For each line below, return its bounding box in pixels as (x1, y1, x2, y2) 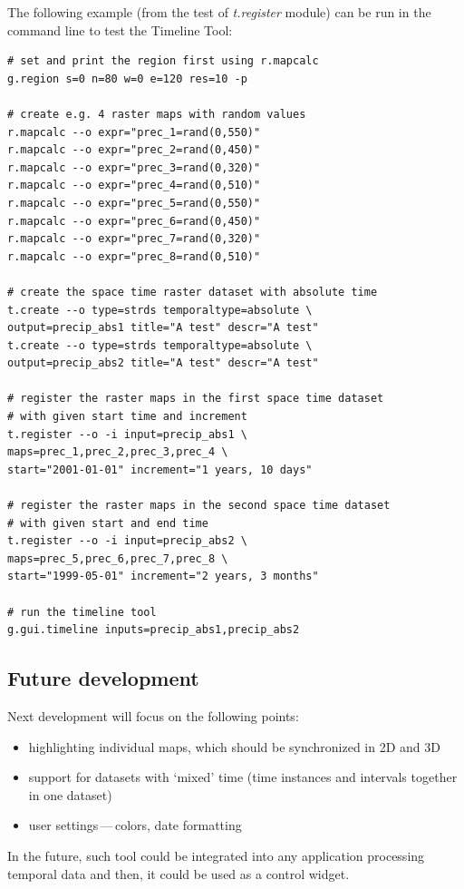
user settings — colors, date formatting (28, 816, 242, 835)
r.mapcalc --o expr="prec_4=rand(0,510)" (7, 179, 261, 192)
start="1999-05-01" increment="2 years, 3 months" (7, 570, 319, 583)
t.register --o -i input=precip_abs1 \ (7, 427, 247, 441)
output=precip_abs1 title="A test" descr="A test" (7, 321, 319, 335)
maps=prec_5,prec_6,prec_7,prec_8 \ (7, 552, 228, 565)
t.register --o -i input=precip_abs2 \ (7, 534, 247, 548)
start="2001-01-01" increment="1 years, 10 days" (7, 463, 313, 476)
